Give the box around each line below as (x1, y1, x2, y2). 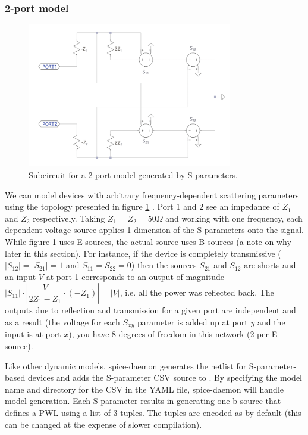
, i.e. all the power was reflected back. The (120, 286, 274, 299)
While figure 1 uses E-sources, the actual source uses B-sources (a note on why (5, 235, 291, 247)
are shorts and (244, 259, 296, 271)
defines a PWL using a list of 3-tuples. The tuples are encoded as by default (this (5, 406, 301, 418)
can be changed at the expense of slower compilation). (5, 418, 202, 430)
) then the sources (131, 259, 197, 271)
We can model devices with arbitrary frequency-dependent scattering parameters (5, 188, 299, 201)
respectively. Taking (33, 212, 105, 224)
